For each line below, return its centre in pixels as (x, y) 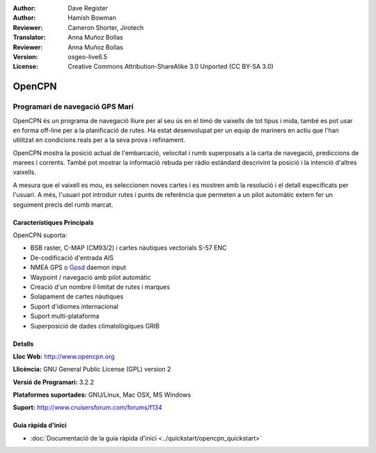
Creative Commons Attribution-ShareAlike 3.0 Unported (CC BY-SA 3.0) (171, 67)
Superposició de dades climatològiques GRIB (95, 326)
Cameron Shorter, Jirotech (106, 27)
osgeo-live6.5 (88, 56)
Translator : (29, 38)
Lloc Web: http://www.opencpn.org (64, 356)
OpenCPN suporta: (40, 235)
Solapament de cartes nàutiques (77, 296)
